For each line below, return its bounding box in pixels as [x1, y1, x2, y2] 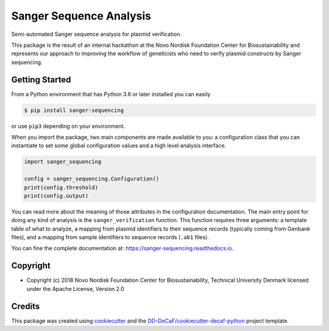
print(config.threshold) [24, 184, 99, 191]
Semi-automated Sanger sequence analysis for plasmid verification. [11, 30, 182, 38]
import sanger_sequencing [24, 158, 102, 165]
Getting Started [11, 74, 71, 85]
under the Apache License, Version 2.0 [26, 285, 125, 292]
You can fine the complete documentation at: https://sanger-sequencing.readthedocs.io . [11, 245, 234, 252]
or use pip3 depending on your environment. [11, 122, 126, 130]
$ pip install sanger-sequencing [24, 106, 124, 114]
